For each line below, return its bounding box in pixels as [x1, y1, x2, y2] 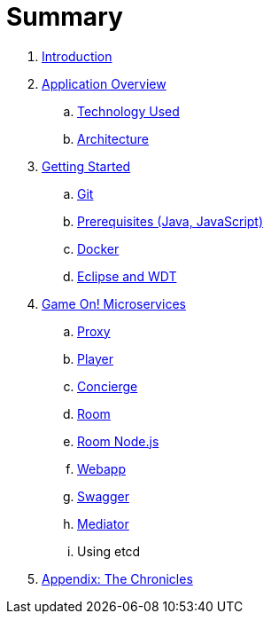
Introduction [42, 48, 112, 64]
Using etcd [77, 543, 141, 559]
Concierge [77, 378, 138, 394]
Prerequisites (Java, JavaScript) [77, 213, 264, 229]
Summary [6, 2, 123, 32]
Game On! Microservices [42, 295, 186, 311]
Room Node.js [77, 433, 159, 449]
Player [77, 350, 114, 366]
